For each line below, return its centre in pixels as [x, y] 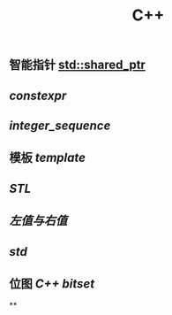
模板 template [48, 158]
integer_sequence [60, 125]
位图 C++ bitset [52, 284]
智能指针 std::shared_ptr [77, 65]
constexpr [38, 95]
